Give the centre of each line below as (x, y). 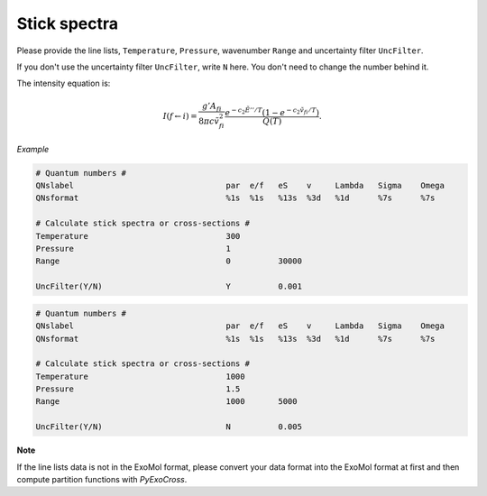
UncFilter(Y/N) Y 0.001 (169, 287)
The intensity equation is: (64, 83)
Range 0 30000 (169, 261)
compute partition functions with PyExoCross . (102, 480)
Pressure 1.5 (138, 389)
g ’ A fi (211, 106)
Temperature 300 (138, 236)
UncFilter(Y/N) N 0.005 (169, 427)
